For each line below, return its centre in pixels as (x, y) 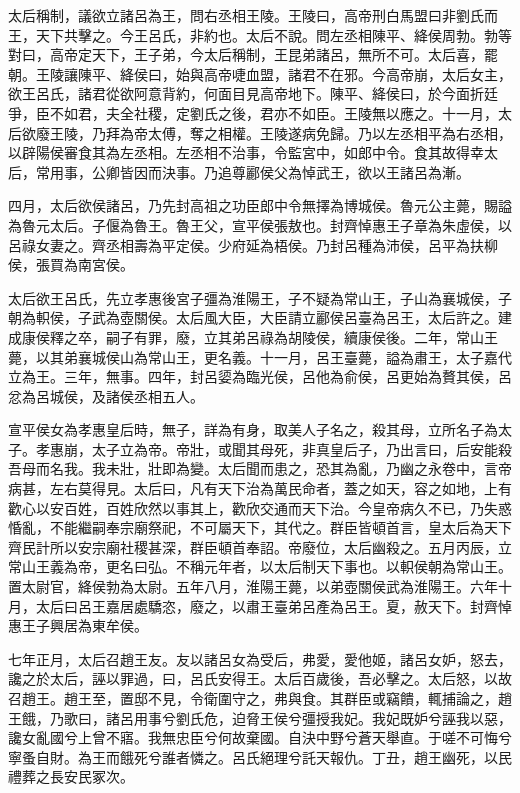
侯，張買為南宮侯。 (71, 264)
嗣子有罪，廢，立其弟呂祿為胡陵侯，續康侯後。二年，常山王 (301, 336)
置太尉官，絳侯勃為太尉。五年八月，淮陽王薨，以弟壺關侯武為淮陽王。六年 (253, 586)
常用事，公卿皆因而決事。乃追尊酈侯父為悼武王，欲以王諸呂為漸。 (252, 171)
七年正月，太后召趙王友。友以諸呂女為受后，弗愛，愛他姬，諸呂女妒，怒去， (260, 658)
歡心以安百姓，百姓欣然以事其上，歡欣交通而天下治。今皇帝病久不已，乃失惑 (260, 507)
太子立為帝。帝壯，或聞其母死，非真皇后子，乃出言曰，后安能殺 (301, 448)
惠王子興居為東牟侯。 (78, 625)
